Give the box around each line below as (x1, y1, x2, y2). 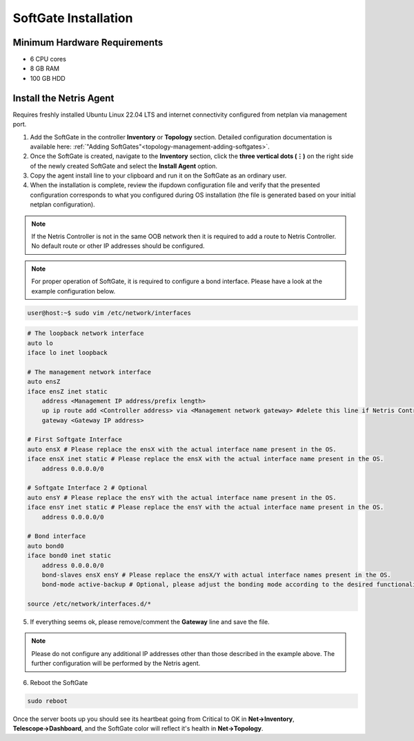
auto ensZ (27, 378, 61, 386)
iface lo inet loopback (27, 349, 108, 356)
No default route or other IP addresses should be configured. (31, 242, 205, 250)
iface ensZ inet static (27, 387, 108, 395)
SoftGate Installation (12, 10, 133, 26)
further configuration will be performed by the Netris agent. (31, 660, 201, 668)
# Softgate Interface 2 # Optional (27, 484, 148, 492)
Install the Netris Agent (12, 92, 115, 104)
